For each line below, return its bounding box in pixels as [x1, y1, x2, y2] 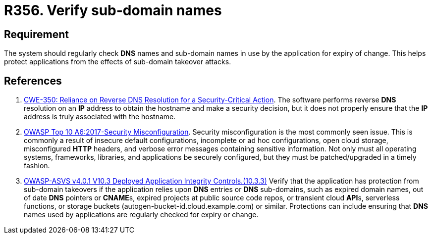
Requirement [4, 28, 69, 41]
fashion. [24, 161, 50, 170]
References [4, 74, 62, 87]
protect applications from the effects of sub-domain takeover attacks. [4, 57, 231, 66]
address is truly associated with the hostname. [24, 112, 176, 121]
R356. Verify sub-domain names [4, 2, 222, 19]
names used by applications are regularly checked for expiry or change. [24, 210, 259, 219]
